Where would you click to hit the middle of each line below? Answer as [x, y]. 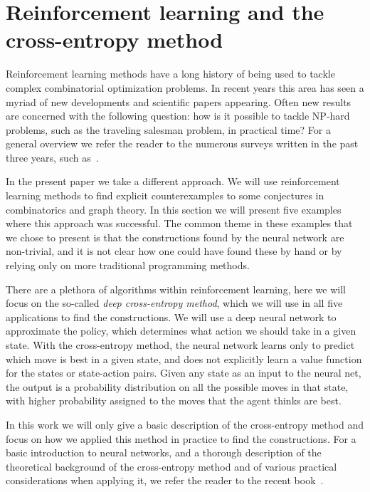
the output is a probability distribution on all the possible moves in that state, [177, 386]
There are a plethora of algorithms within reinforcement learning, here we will [176, 289]
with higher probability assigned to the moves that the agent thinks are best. [174, 401]
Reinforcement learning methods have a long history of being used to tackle [170, 74]
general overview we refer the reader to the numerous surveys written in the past [182, 143]
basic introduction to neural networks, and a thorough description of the [164, 452]
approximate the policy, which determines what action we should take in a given [181, 331]
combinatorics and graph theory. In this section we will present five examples [174, 209]
